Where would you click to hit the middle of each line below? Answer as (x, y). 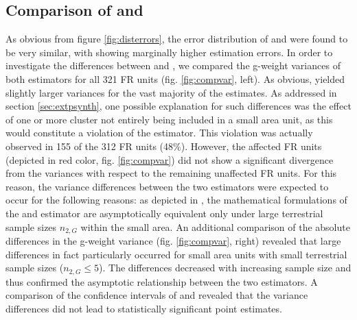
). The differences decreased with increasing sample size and (225, 268)
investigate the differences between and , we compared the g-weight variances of (173, 65)
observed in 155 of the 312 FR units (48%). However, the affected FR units (164, 146)
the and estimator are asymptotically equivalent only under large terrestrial (164, 213)
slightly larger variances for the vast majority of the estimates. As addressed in (171, 92)
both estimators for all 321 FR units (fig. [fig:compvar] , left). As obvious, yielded (175, 78)
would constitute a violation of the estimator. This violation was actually (159, 133)
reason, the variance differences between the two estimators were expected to (167, 186)
